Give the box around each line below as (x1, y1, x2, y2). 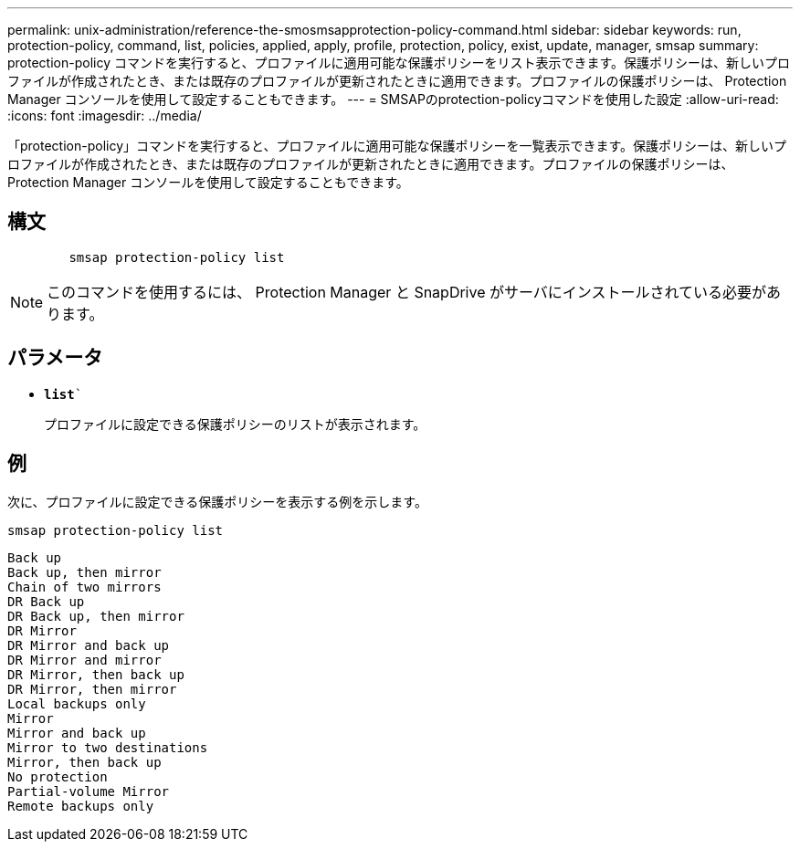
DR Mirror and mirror (7, 652, 162, 667)
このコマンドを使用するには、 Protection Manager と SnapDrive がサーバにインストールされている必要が (47, 282, 767, 301)
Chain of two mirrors (7, 579, 162, 594)
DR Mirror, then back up (7, 666, 184, 682)
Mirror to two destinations (7, 739, 208, 755)
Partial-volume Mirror (7, 783, 170, 799)
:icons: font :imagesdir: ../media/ (7, 108, 202, 123)
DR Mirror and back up (7, 637, 170, 653)
